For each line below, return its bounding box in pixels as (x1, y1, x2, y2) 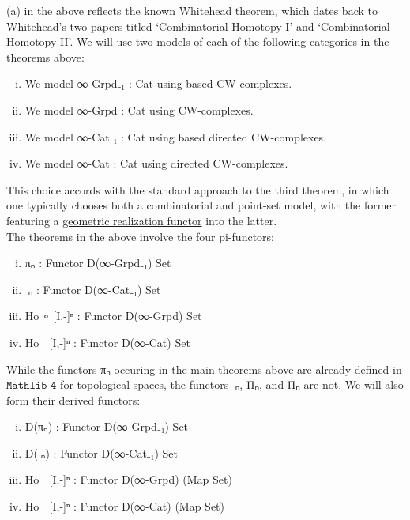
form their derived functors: (6, 391, 141, 408)
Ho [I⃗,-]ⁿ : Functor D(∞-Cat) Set (24, 333, 190, 350)
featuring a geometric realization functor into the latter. (6, 212, 277, 228)
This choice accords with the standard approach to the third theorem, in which (6, 181, 389, 198)
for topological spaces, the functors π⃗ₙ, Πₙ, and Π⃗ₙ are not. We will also (60, 376, 404, 393)
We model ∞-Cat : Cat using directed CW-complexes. (24, 155, 288, 171)
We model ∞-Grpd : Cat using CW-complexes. (24, 101, 254, 118)
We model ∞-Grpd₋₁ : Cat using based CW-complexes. (24, 75, 292, 92)
